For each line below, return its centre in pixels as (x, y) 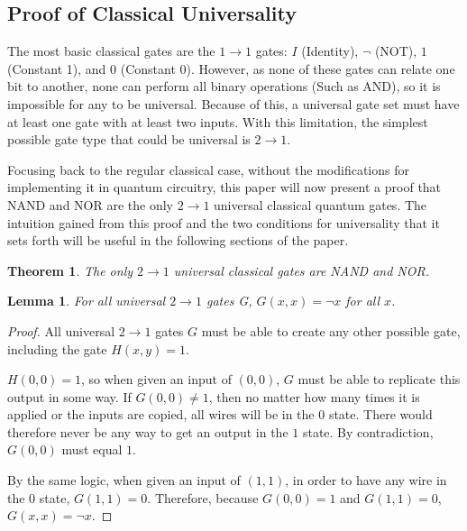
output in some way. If (69, 396)
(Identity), (330, 51)
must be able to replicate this (379, 379)
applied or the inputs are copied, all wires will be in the (161, 414)
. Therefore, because (203, 497)
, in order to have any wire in (366, 480)
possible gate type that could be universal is (129, 139)
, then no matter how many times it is (314, 396)
